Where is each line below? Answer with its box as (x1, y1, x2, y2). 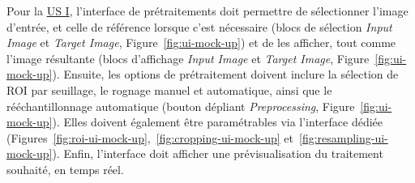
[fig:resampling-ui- (298, 129, 388, 146)
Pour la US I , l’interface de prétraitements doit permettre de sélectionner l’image (6, 2, 409, 19)
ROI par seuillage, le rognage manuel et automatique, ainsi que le (6, 81, 332, 98)
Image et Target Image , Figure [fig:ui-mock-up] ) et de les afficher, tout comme (6, 34, 396, 51)
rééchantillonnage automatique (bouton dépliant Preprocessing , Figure (6, 97, 355, 114)
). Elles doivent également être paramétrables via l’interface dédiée (52, 113, 383, 130)
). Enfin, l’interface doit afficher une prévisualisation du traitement (52, 145, 383, 162)
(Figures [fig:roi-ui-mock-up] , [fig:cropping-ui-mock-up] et (6, 129, 293, 146)
